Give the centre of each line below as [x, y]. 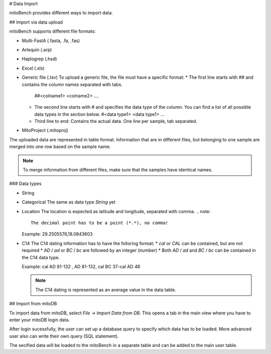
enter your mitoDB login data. [40, 320]
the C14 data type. [41, 257]
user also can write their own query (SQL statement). [64, 336]
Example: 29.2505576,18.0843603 [57, 234]
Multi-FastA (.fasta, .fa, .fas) [51, 41]
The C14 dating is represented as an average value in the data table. [106, 290]
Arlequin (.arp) [37, 50]
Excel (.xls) [33, 68]
